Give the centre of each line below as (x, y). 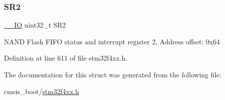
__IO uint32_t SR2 (35, 25)
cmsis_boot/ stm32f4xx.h (42, 91)
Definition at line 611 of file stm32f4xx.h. (66, 58)
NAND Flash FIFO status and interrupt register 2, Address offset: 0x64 (112, 41)
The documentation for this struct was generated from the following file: (113, 74)
